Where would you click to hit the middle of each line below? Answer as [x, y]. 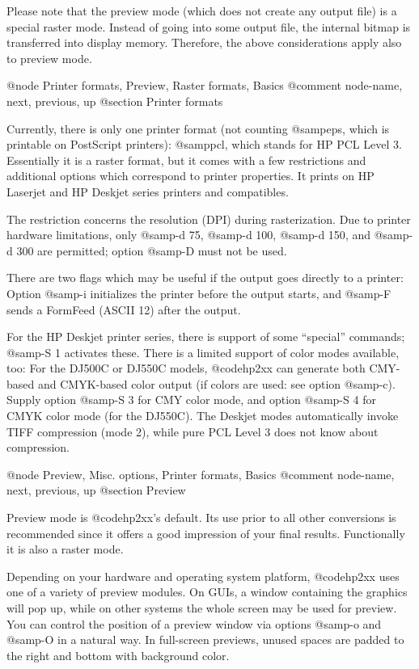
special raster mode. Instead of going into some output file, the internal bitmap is [209, 26]
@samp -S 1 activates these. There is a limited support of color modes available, [203, 352]
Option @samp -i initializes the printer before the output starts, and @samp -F [199, 293]
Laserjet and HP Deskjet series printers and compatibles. [148, 191]
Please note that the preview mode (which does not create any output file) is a [202, 11]
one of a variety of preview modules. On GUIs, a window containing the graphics [207, 592]
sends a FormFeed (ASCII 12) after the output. [124, 309]
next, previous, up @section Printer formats [115, 101]
